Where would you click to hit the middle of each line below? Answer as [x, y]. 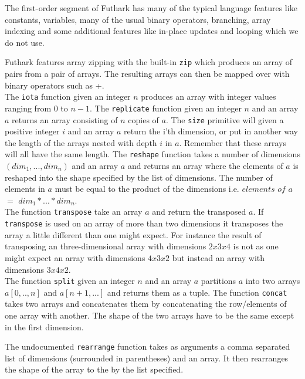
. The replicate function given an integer [166, 108]
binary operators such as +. [55, 85]
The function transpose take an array [74, 212]
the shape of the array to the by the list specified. [94, 369]
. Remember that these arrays [233, 142]
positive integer [32, 131]
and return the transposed [199, 212]
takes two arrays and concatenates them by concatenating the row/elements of [146, 304]
